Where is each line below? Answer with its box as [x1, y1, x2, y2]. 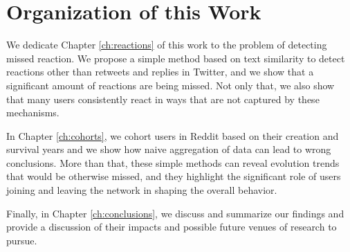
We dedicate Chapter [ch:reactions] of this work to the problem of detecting [6, 37, 327, 52]
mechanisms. [6, 105, 59, 120]
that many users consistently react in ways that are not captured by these [6, 91, 320, 106]
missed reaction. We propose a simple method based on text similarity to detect [6, 51, 345, 65]
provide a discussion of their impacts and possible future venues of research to [6, 219, 337, 234]
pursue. [6, 233, 37, 247]
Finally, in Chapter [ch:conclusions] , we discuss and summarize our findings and [6, 206, 344, 220]
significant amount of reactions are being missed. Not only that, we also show [6, 78, 335, 92]
